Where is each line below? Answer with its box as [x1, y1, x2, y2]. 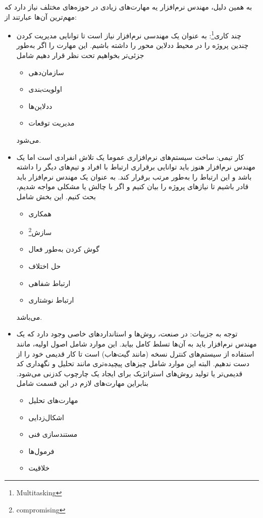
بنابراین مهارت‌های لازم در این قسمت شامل [16, 378, 148, 388]
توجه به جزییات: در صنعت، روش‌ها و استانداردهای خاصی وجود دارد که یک [16, 328, 238, 339]
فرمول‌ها [28, 445, 55, 456]
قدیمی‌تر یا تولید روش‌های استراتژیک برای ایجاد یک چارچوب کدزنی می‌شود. [16, 368, 243, 378]
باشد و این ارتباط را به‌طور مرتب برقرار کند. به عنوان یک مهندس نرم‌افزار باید [16, 171, 252, 182]
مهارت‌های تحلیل [28, 394, 78, 405]
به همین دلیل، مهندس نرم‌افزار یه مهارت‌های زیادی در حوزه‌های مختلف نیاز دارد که [5, 2, 252, 12]
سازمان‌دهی [28, 67, 64, 77]
